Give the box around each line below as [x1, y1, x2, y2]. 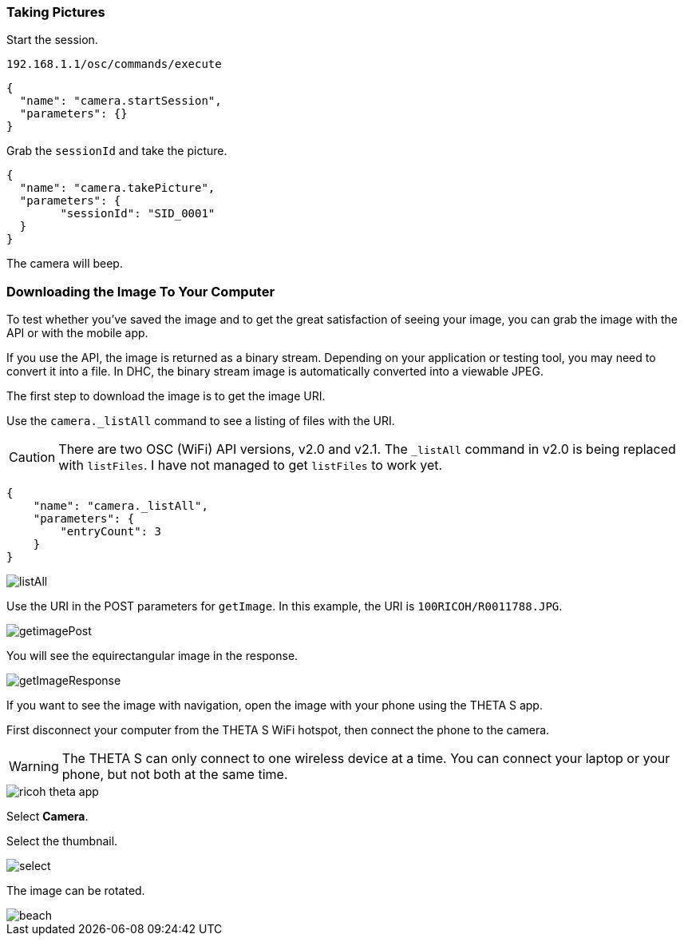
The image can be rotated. [6, 884, 145, 898]
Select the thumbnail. [6, 834, 118, 849]
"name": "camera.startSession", [19, 94, 222, 108]
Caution [9, 449, 56, 466]
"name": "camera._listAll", [33, 499, 208, 513]
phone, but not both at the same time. [61, 766, 288, 783]
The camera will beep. [6, 256, 123, 271]
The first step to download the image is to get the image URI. [6, 389, 326, 403]
